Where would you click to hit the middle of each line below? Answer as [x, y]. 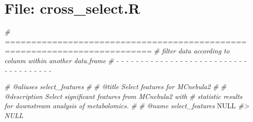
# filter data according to [192, 51]
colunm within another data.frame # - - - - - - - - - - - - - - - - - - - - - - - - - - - [126, 60]
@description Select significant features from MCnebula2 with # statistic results [124, 96]
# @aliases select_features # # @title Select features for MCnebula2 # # [115, 86]
